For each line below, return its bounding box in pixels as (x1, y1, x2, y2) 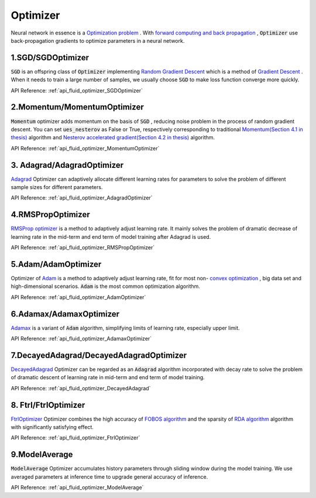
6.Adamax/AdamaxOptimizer (11, 309, 120, 319)
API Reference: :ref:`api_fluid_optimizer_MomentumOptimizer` (11, 145, 160, 152)
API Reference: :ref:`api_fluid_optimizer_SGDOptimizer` (11, 87, 143, 94)
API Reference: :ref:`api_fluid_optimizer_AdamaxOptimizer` (11, 335, 152, 342)
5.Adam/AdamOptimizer (11, 259, 102, 269)
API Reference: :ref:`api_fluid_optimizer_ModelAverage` (11, 484, 144, 491)
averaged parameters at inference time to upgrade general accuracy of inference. (11, 473, 208, 480)
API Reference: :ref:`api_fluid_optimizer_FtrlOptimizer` (11, 434, 140, 441)
